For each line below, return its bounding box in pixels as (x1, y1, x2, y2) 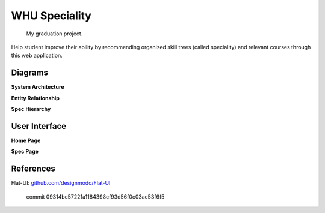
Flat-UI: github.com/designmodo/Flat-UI (11, 179, 111, 187)
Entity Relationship (11, 94, 60, 101)
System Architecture (11, 83, 64, 91)
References (11, 164, 55, 174)
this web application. (11, 52, 63, 59)
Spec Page (11, 148, 39, 155)
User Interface (11, 121, 67, 131)
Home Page (11, 137, 41, 144)
